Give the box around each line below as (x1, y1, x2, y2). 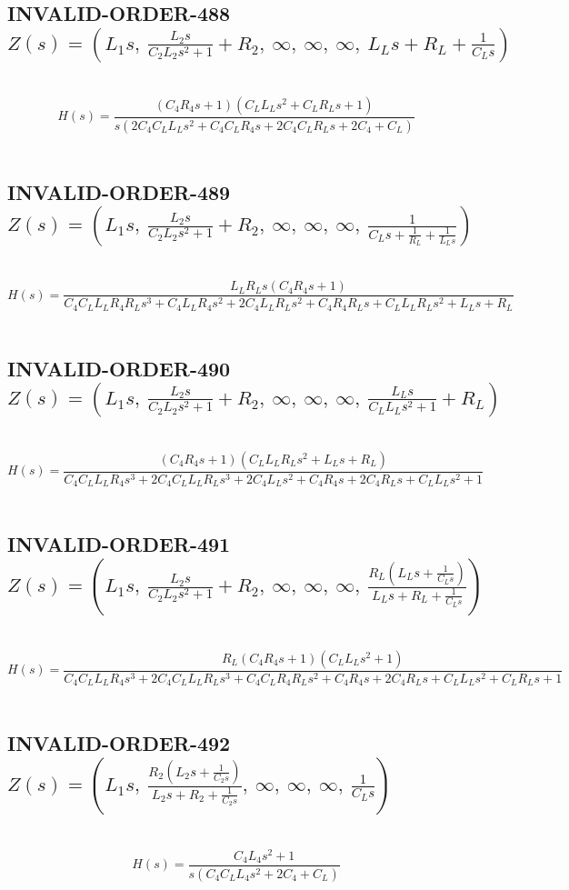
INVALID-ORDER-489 (7, 177, 231, 205)
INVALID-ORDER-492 (7, 729, 231, 757)
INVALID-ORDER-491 (7, 530, 231, 558)
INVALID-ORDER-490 (7, 354, 231, 382)
